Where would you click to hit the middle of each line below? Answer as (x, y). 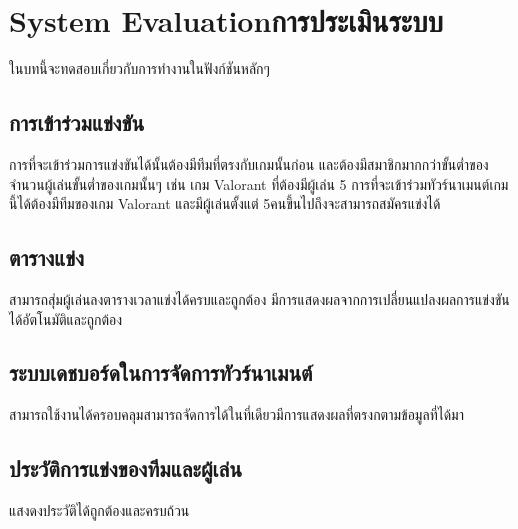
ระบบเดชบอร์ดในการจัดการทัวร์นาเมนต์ (161, 372)
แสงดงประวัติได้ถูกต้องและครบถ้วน (99, 510)
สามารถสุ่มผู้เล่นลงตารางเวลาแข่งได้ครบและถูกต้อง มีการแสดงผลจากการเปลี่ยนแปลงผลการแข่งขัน (259, 298)
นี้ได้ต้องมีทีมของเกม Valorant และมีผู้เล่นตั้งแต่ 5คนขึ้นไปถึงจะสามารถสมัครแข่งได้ (225, 203)
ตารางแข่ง (46, 257)
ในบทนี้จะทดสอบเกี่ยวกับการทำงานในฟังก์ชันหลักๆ (139, 68)
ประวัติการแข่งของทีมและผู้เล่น (125, 468)
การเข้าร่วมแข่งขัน (77, 122)
